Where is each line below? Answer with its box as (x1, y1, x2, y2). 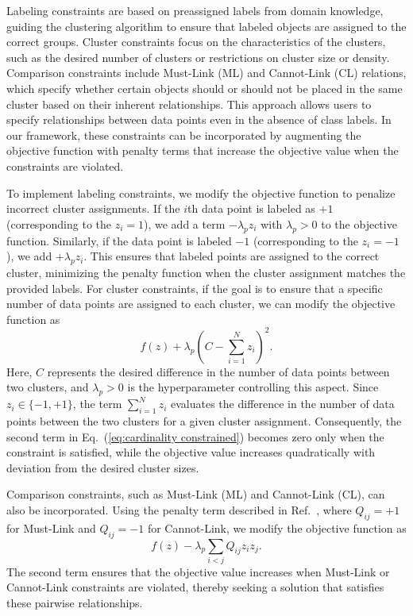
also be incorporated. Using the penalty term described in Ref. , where (6, 501, 352, 518)
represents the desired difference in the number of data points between (47, 363, 390, 379)
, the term (72, 395, 122, 412)
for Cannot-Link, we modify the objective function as (147, 519, 407, 536)
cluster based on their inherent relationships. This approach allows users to (6, 95, 372, 112)
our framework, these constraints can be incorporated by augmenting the (6, 126, 361, 143)
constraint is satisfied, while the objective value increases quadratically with (6, 444, 376, 460)
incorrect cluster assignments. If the (6, 200, 180, 217)
